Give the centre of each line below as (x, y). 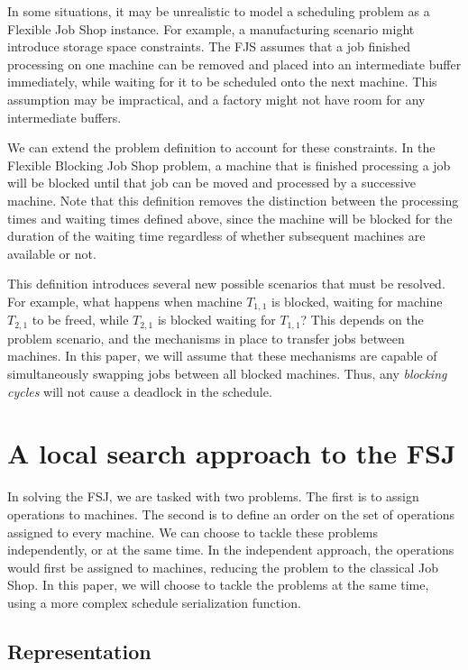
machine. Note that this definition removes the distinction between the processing (233, 200)
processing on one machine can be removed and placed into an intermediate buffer (234, 64)
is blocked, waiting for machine (357, 301)
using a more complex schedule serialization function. (154, 602)
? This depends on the (362, 320)
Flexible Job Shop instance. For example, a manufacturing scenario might (211, 28)
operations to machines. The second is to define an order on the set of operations (231, 514)
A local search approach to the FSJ (232, 453)
